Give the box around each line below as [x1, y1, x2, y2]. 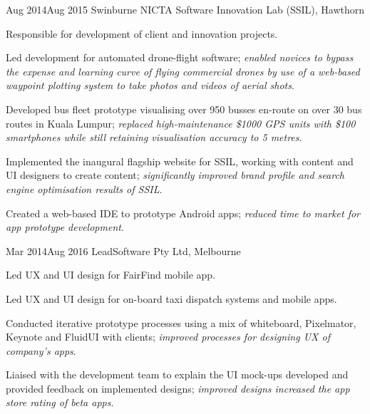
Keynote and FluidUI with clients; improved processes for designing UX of [6, 329, 330, 344]
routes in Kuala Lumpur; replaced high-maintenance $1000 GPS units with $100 [6, 115, 356, 130]
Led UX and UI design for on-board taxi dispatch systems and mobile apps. [6, 291, 337, 306]
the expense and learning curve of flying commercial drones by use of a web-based [6, 63, 360, 78]
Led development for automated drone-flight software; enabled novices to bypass [6, 50, 354, 65]
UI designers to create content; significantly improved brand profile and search [6, 167, 344, 182]
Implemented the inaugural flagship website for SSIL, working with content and [6, 153, 354, 168]
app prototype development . [6, 219, 124, 234]
